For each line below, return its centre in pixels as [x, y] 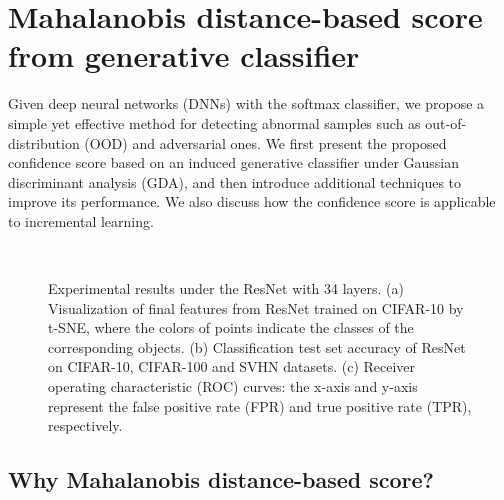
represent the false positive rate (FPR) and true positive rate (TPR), [260, 405]
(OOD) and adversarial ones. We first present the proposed [265, 142]
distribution [44, 142]
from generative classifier [184, 55]
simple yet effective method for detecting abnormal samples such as [214, 122]
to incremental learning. [81, 220]
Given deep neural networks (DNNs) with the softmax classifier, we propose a [246, 103]
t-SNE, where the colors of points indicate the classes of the [231, 327]
